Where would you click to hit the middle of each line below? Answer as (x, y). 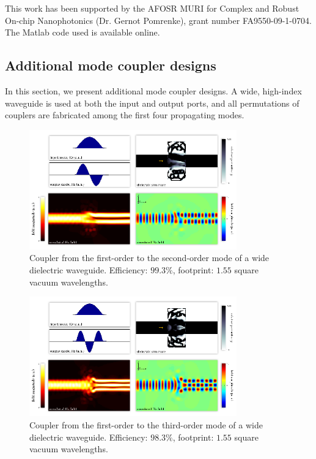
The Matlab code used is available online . (83, 32)
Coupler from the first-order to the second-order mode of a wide (149, 258)
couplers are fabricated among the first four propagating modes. (125, 115)
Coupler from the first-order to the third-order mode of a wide (146, 424)
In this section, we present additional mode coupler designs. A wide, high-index (153, 90)
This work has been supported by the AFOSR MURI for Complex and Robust (152, 8)
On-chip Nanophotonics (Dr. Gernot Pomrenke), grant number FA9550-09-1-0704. (158, 20)
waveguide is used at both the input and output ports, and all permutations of (152, 103)
